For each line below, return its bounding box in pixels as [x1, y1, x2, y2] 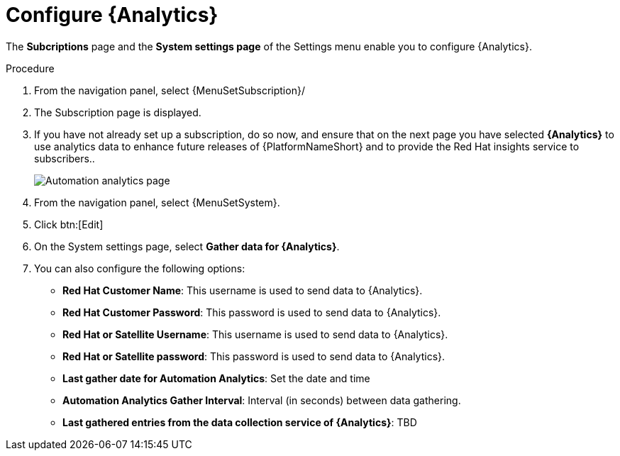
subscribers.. [34, 152, 95, 165]
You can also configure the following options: [34, 262, 245, 274]
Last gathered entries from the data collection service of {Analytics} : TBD [62, 416, 417, 428]
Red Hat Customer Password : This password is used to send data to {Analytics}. [62, 306, 441, 318]
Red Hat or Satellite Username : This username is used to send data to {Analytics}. [62, 328, 448, 340]
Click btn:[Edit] [34, 218, 104, 230]
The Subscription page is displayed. [34, 106, 201, 118]
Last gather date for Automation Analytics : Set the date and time [62, 372, 370, 384]
